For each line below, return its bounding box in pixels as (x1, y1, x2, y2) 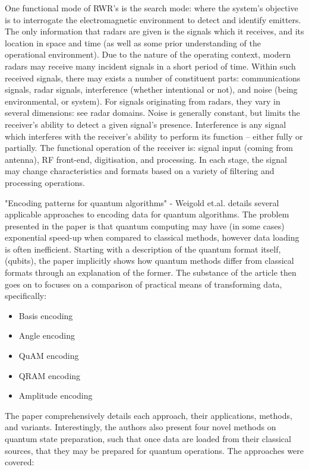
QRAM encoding (18, 369, 81, 381)
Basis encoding (18, 309, 73, 321)
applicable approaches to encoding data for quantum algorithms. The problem (5, 208, 289, 220)
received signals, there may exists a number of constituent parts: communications (5, 71, 301, 84)
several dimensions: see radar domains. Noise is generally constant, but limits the (5, 106, 300, 119)
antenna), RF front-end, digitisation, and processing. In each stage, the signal (5, 153, 287, 165)
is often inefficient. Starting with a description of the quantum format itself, (5, 242, 281, 255)
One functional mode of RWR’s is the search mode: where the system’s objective (5, 2, 298, 14)
